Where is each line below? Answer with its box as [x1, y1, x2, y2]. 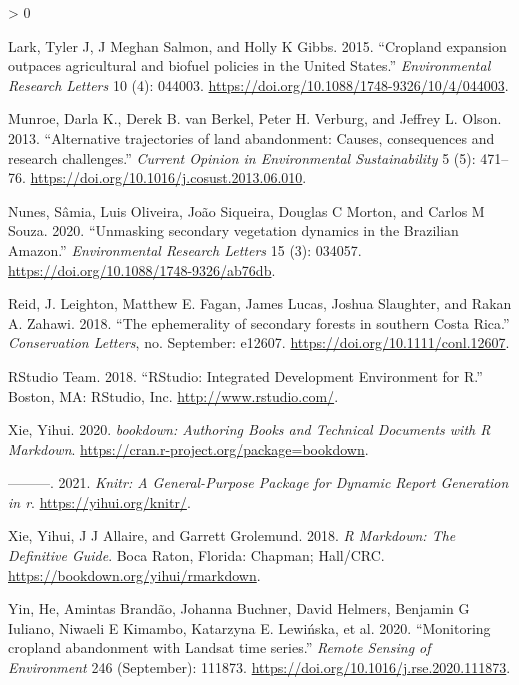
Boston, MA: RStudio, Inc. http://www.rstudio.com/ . [8, 385, 339, 406]
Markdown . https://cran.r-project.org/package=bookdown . [8, 438, 369, 459]
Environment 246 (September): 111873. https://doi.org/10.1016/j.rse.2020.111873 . [8, 657, 511, 678]
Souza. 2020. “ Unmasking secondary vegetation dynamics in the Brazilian [8, 220, 459, 241]
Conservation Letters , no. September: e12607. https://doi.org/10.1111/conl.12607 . [8, 332, 510, 353]
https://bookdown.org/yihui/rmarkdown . [8, 564, 261, 585]
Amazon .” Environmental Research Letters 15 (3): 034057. [8, 239, 362, 260]
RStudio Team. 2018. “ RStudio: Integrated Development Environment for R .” [8, 365, 483, 386]
